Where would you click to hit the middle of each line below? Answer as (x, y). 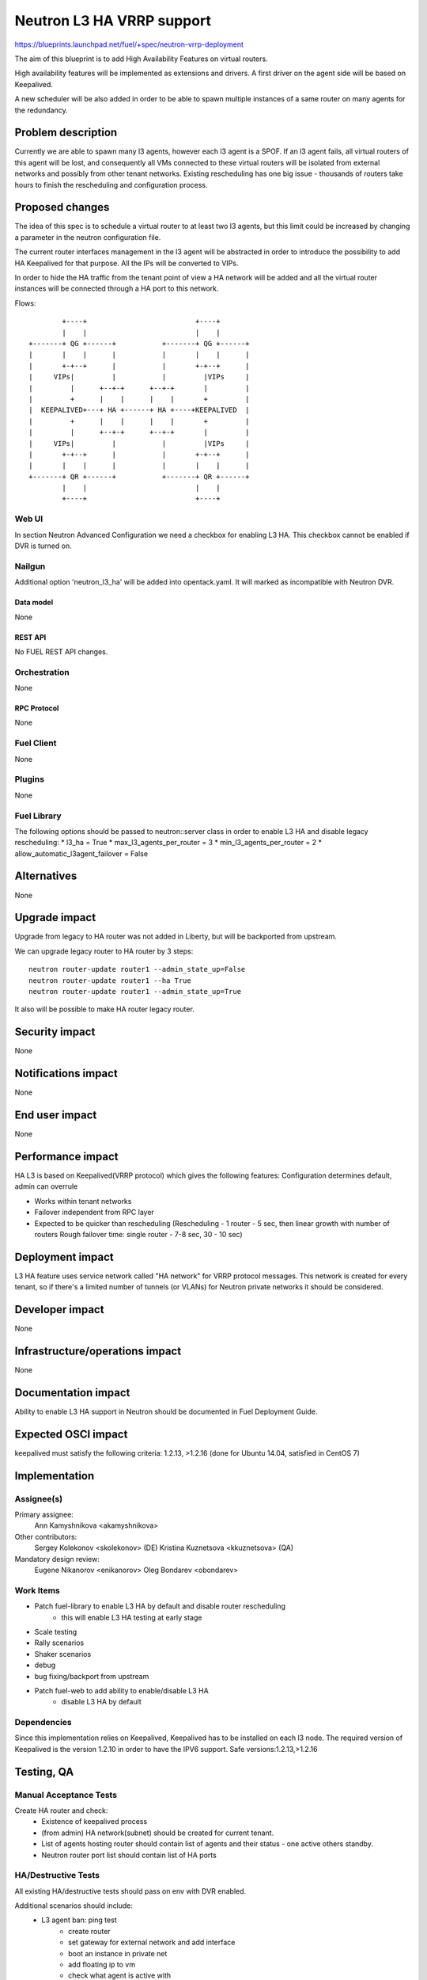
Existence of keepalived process (94, 1822)
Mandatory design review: (57, 1559)
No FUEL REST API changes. (61, 651)
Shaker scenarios (63, 1654)
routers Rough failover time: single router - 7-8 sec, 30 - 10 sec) (138, 1234)
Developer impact (59, 1310)
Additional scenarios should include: (74, 1906)
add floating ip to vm (102, 1965)
